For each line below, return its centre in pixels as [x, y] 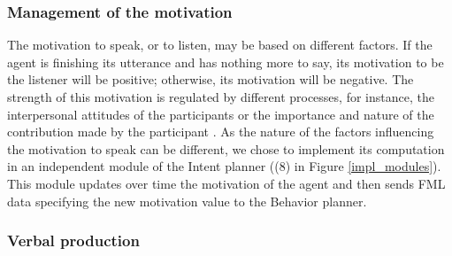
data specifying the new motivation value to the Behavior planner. [187, 201]
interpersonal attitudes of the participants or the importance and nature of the [221, 114]
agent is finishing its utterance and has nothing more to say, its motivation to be [226, 62]
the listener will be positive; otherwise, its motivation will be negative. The [211, 79]
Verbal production [73, 240]
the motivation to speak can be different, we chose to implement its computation [226, 148]
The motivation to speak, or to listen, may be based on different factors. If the [220, 45]
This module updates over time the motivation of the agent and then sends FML [226, 183]
